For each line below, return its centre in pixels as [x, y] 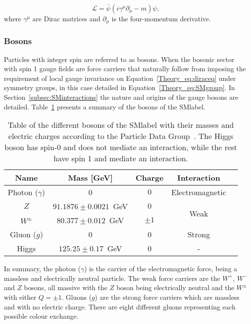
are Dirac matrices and [67, 18]
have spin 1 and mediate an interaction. [121, 158]
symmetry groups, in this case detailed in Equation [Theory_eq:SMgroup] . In [119, 87]
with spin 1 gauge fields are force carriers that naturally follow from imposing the [125, 69]
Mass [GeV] [90, 178]
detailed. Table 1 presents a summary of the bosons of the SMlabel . [105, 106]
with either [20, 297]
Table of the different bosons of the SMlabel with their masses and [121, 125]
